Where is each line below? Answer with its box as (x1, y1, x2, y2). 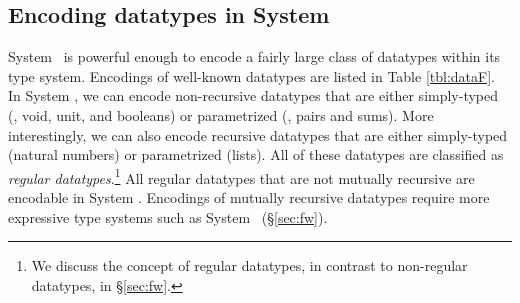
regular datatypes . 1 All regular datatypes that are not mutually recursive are (8, 164, 475, 188)
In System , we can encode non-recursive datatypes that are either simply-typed (8, 85, 499, 106)
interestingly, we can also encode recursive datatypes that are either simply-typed (8, 124, 508, 145)
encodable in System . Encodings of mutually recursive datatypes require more (8, 187, 490, 208)
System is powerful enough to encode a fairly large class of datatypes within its (8, 46, 501, 67)
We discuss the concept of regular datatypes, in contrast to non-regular (31, 255, 468, 276)
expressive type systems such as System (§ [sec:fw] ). (8, 206, 328, 227)
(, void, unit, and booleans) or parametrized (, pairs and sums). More (8, 104, 434, 125)
